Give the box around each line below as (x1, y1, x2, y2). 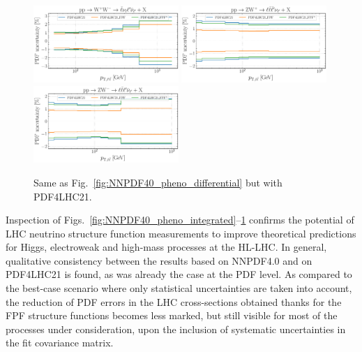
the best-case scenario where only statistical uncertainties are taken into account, (6, 281, 352, 295)
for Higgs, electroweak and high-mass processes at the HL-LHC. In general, (6, 240, 327, 254)
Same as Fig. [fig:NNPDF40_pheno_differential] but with (33, 175, 282, 189)
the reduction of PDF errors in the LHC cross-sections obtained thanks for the (6, 294, 342, 309)
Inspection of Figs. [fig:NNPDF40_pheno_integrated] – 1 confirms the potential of (6, 212, 354, 227)
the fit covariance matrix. (6, 335, 114, 350)
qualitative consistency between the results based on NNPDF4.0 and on (6, 253, 312, 267)
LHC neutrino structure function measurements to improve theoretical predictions (6, 226, 356, 240)
